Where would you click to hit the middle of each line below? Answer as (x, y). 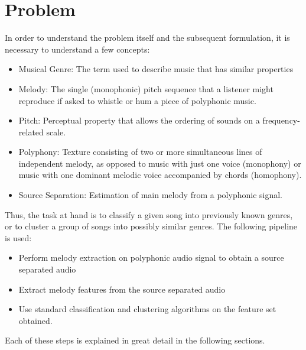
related (31, 132)
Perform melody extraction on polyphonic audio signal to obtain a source (151, 257)
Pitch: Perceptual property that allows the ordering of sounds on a (139, 120)
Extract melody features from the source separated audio (122, 289)
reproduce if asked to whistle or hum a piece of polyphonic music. (137, 100)
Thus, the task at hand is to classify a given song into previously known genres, (149, 214)
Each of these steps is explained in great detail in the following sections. (135, 340)
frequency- (281, 120)
